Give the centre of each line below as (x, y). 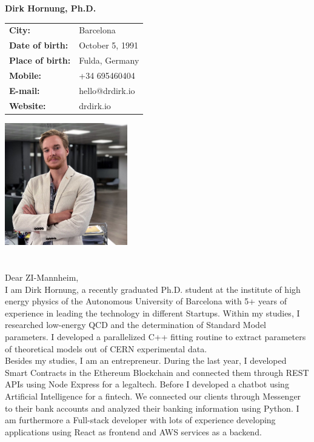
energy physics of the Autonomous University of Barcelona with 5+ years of (146, 301)
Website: (28, 105)
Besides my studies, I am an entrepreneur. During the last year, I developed (146, 360)
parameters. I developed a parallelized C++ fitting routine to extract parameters (155, 337)
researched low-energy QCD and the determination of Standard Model (135, 325)
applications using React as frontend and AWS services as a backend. (133, 431)
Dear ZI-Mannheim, (42, 277)
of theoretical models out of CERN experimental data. (106, 348)
